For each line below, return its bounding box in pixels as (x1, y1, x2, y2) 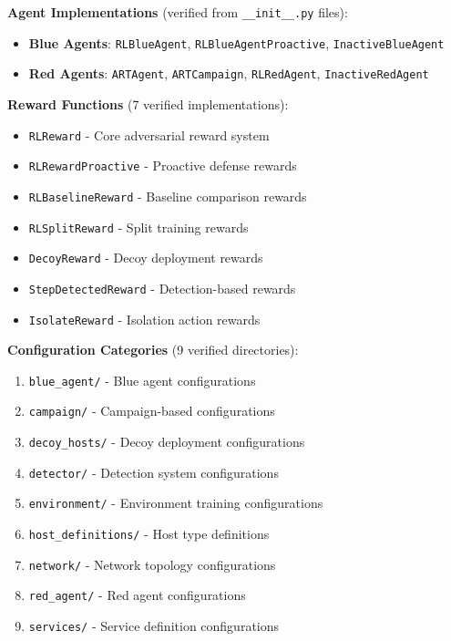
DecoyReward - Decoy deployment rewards (28, 248, 263, 267)
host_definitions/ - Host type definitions (28, 524, 270, 543)
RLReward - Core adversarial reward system (28, 125, 270, 144)
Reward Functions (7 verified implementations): (7, 94, 289, 113)
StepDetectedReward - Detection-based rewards (28, 278, 296, 297)
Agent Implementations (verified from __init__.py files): (7, 3, 348, 21)
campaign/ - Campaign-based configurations (28, 401, 275, 420)
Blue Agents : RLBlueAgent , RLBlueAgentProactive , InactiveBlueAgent (28, 33, 445, 52)
